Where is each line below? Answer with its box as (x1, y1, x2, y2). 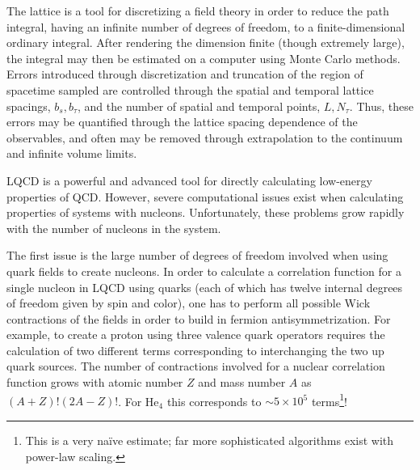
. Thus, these (349, 97, 414, 114)
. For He (118, 392, 159, 409)
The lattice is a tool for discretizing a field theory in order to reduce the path (6, 2, 389, 19)
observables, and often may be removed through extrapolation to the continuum (6, 129, 403, 146)
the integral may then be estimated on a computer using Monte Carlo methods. (6, 49, 401, 66)
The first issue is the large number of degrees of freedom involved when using (6, 247, 388, 264)
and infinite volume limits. (6, 145, 137, 162)
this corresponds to (166, 392, 262, 409)
